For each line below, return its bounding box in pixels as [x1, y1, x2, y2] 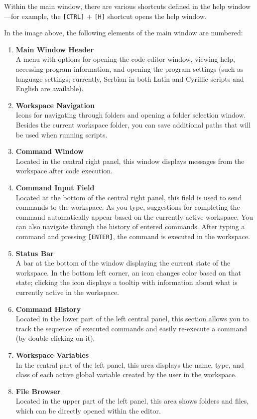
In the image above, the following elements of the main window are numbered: [4, 27, 243, 38]
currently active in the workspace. [15, 286, 119, 297]
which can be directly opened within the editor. [15, 405, 161, 416]
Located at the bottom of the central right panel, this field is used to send [15, 192, 242, 202]
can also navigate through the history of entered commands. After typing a [15, 221, 245, 232]
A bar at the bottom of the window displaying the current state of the [15, 258, 231, 268]
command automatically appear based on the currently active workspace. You [15, 211, 254, 222]
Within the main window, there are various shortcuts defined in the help [4, 1, 226, 11]
